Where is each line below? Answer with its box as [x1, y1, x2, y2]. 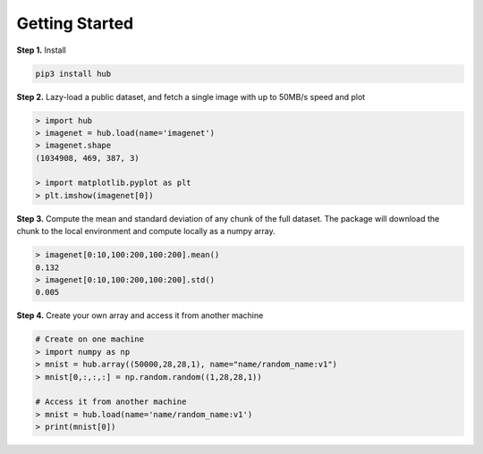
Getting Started [16, 13, 134, 33]
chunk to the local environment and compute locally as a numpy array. [16, 226, 276, 237]
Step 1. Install [16, 45, 67, 55]
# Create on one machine [35, 334, 145, 344]
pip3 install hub [35, 68, 112, 79]
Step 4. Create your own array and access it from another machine [16, 310, 264, 321]
